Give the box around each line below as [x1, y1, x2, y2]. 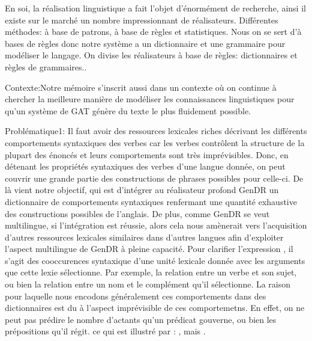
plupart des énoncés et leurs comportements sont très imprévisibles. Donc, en [5, 148, 289, 161]
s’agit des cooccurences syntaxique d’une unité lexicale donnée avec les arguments [5, 254, 305, 266]
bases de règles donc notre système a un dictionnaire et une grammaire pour [5, 37, 286, 49]
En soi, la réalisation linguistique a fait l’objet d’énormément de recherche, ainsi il [5, 2, 306, 14]
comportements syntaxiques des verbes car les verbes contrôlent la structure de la [5, 136, 305, 149]
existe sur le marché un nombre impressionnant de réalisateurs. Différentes [5, 13, 278, 26]
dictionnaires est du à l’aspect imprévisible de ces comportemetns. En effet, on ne [5, 301, 305, 314]
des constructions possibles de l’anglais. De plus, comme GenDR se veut [5, 207, 270, 220]
